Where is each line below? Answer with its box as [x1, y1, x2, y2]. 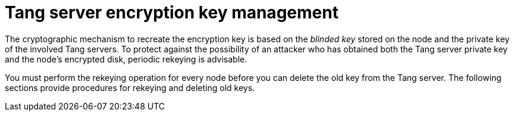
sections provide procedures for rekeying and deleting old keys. [5, 82, 255, 93]
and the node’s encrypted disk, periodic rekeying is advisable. [5, 54, 247, 64]
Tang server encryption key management [5, 2, 339, 23]
